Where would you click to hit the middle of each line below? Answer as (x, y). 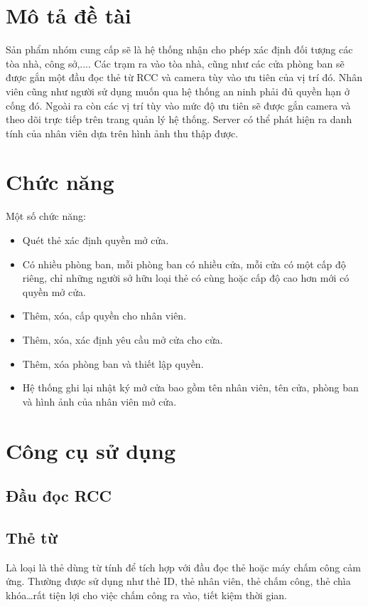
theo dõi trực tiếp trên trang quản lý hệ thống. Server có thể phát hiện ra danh (179, 119)
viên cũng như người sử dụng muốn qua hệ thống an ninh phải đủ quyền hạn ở (178, 91)
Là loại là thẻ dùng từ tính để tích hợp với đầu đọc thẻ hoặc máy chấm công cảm (183, 567)
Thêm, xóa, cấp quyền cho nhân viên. (104, 316)
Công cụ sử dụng (91, 450)
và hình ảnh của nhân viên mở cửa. (99, 401)
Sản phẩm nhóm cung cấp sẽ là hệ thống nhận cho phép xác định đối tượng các (179, 49)
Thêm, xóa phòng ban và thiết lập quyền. (113, 363)
